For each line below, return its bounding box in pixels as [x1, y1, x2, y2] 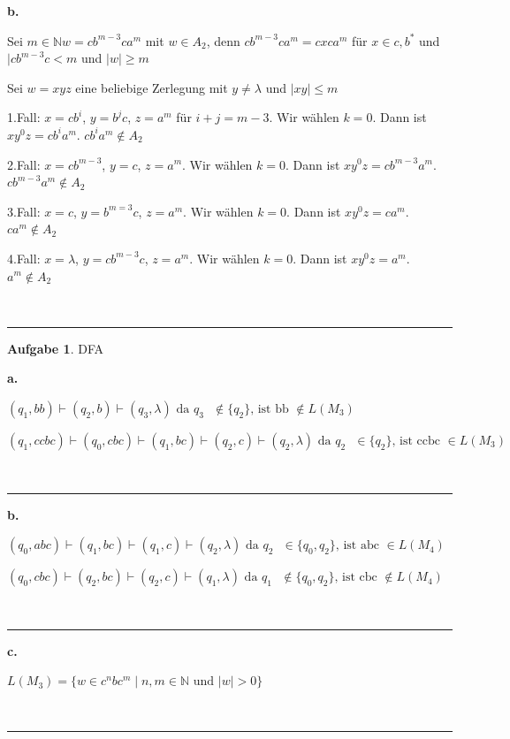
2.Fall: [7, 155, 41, 173]
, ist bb [250, 402, 289, 415]
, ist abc [335, 539, 379, 552]
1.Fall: [7, 108, 41, 126]
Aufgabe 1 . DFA [7, 339, 103, 357]
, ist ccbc [392, 434, 440, 447]
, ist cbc [334, 571, 377, 584]
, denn [206, 31, 240, 50]
